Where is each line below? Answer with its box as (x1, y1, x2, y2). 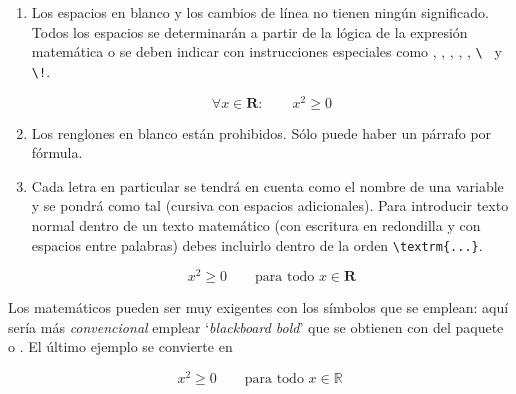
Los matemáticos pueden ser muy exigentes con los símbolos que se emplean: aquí (8, 297, 509, 318)
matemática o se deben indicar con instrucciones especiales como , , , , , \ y (31, 41, 502, 62)
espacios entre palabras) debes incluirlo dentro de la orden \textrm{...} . (31, 234, 483, 255)
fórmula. (31, 142, 83, 163)
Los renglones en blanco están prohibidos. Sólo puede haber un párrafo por (31, 122, 492, 143)
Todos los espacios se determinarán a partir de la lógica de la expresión (31, 21, 468, 42)
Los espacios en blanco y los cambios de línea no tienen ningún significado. (31, 2, 489, 22)
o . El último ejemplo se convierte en (8, 336, 233, 357)
